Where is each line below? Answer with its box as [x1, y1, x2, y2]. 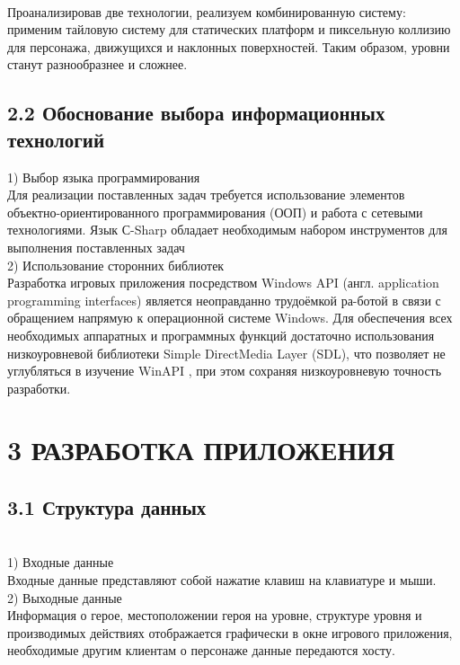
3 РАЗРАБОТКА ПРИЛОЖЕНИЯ [7, 431, 395, 468]
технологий [7, 125, 105, 153]
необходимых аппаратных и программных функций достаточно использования [7, 325, 435, 344]
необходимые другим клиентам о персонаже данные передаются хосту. [7, 641, 395, 660]
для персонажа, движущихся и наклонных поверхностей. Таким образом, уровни [7, 37, 450, 56]
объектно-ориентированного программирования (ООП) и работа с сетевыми [7, 202, 423, 221]
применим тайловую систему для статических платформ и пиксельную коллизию [7, 20, 451, 39]
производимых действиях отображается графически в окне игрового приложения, [7, 623, 453, 642]
